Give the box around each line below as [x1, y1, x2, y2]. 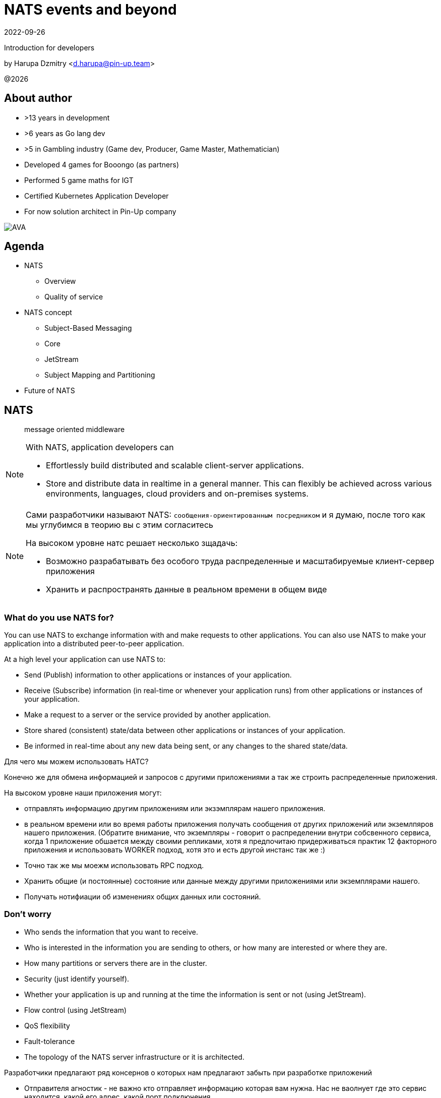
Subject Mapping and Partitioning [44, 371, 155, 380]
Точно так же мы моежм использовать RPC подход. [24, 861, 204, 870]
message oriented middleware [24, 425, 125, 434]
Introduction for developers [4, 43, 95, 52]
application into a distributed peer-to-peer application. [4, 639, 184, 648]
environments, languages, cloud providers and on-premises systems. [46, 489, 309, 499]
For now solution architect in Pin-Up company [24, 207, 176, 216]
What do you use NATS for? [4, 612, 114, 623]
